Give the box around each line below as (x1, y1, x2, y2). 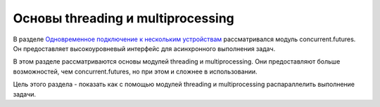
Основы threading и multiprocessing (13, 10, 235, 26)
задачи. (13, 90, 37, 98)
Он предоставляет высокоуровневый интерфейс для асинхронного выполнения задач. (13, 44, 276, 52)
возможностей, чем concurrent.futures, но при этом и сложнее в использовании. (13, 67, 258, 76)
